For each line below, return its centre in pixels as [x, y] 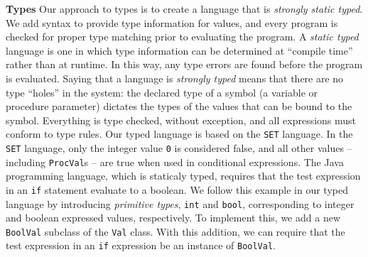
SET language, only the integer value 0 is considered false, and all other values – [179, 148]
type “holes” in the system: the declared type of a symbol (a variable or [162, 92]
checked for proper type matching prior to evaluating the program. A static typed [182, 37]
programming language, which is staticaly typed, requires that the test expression [183, 176]
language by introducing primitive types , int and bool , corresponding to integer [180, 203]
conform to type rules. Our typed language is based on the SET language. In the [179, 134]
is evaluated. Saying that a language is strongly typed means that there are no [175, 78]
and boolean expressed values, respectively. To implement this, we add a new [173, 218]
